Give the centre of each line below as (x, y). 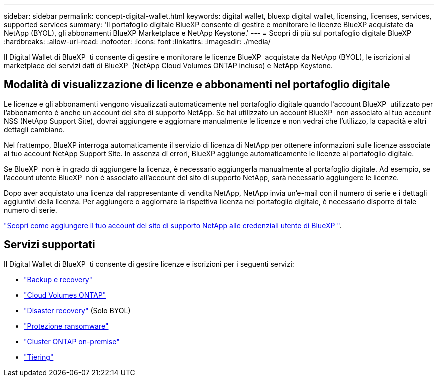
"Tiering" (39, 357)
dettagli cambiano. (34, 129)
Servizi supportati (50, 245)
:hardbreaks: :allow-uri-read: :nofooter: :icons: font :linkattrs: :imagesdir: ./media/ (137, 42)
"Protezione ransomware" (66, 326)
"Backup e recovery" (58, 279)
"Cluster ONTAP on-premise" (72, 341)
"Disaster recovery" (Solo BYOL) (77, 310)
